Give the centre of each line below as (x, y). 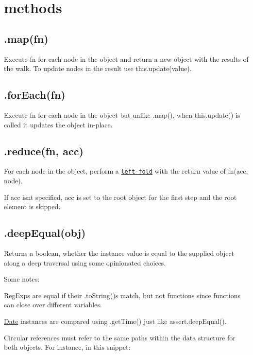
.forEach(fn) (35, 95)
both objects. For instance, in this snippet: (67, 347)
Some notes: (22, 279)
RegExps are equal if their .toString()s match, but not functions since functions (122, 295)
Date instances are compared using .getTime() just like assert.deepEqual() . (115, 321)
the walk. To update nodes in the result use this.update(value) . (98, 68)
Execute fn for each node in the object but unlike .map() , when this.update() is (122, 115)
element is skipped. (32, 206)
